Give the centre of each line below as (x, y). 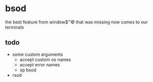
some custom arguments (38, 54)
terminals (15, 27)
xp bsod (28, 70)
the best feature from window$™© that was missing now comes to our (76, 22)
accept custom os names (45, 60)
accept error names (40, 64)
